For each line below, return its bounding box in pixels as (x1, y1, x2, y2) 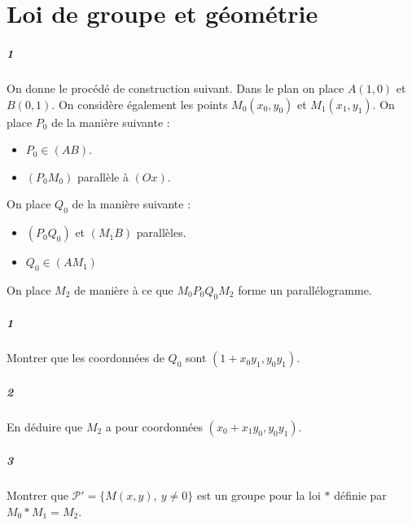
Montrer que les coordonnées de (7, 349, 164, 366)
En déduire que (7, 418, 83, 435)
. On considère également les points (51, 95, 228, 112)
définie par (334, 487, 387, 504)
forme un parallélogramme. (238, 281, 372, 298)
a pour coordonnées (105, 418, 203, 435)
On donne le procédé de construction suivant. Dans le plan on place (7, 79, 344, 96)
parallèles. (136, 224, 186, 241)
